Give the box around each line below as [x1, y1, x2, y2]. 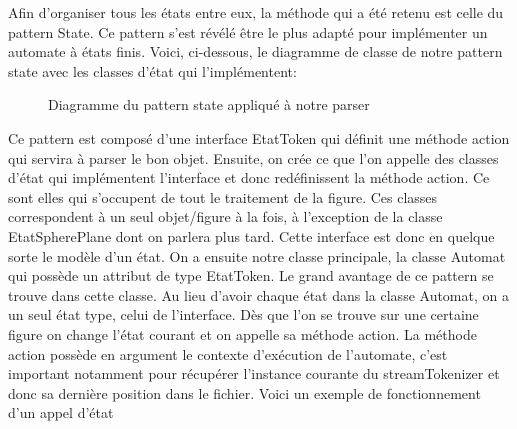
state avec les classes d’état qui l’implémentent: [8, 60, 297, 81]
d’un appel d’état [8, 402, 114, 423]
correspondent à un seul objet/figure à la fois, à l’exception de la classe [8, 206, 443, 227]
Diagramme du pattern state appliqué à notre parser [48, 94, 370, 115]
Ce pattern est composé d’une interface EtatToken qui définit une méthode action [8, 127, 510, 148]
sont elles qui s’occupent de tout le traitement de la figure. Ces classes [8, 186, 438, 207]
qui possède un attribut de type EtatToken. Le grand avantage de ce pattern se [8, 265, 494, 286]
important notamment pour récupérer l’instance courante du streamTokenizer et [8, 363, 500, 384]
